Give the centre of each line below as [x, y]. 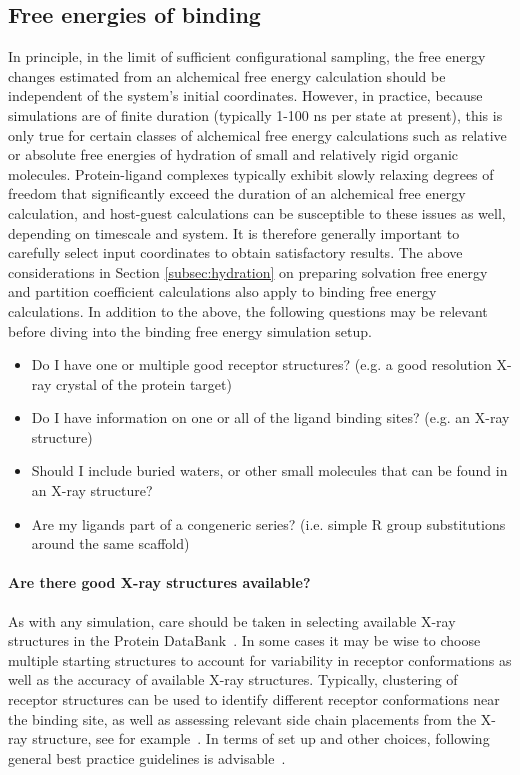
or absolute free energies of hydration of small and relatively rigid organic [233, 154]
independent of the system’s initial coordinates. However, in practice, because [245, 95]
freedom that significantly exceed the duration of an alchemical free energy [237, 193]
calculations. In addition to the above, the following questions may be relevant [248, 310]
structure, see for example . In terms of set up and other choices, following [261, 738]
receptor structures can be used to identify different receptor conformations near [254, 699]
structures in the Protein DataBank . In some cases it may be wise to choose [244, 640]
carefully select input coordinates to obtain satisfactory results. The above [235, 252]
